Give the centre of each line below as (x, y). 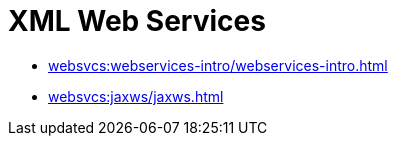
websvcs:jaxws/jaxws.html (136, 96)
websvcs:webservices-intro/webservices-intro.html (218, 65)
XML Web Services (137, 21)
